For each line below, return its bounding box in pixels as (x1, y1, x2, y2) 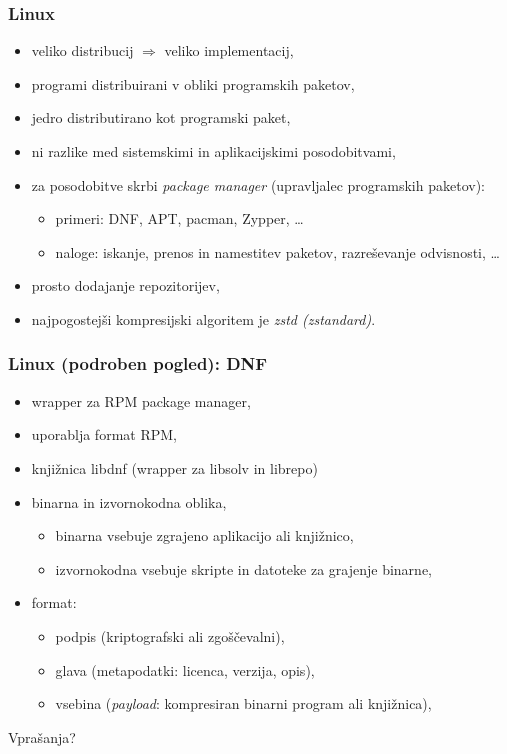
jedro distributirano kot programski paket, (31, 107, 291, 128)
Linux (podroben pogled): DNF (8, 351, 268, 376)
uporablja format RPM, (31, 424, 177, 445)
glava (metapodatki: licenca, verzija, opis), (55, 659, 315, 680)
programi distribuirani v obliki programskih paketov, (31, 73, 355, 94)
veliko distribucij (31, 40, 134, 61)
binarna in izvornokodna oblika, (31, 491, 227, 512)
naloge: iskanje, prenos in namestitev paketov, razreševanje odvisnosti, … (55, 241, 500, 262)
